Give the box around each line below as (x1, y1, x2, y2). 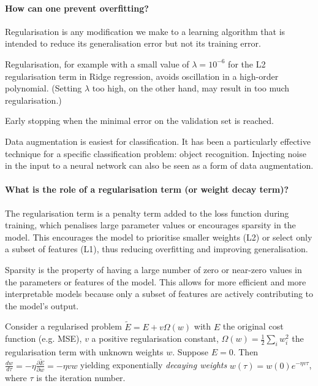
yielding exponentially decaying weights (80, 358, 227, 371)
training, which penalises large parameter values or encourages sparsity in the (5, 218, 296, 231)
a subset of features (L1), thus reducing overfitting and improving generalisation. (5, 242, 308, 255)
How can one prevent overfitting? (5, 1, 149, 14)
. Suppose (172, 345, 209, 358)
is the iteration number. (36, 371, 126, 384)
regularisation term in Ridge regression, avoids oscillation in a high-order (5, 69, 279, 82)
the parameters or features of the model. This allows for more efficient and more (5, 275, 306, 288)
